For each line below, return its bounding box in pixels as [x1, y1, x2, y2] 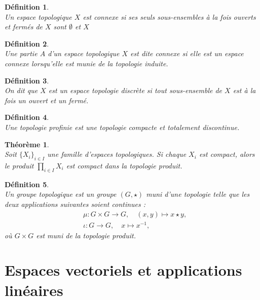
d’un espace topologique [48, 48, 120, 59]
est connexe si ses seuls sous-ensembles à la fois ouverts [83, 11, 256, 22]
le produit [5, 160, 34, 170]
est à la [233, 85, 256, 96]
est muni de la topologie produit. [36, 230, 136, 240]
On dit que [5, 85, 38, 96]
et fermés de [5, 21, 43, 32]
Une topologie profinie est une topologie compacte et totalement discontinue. [5, 121, 240, 132]
